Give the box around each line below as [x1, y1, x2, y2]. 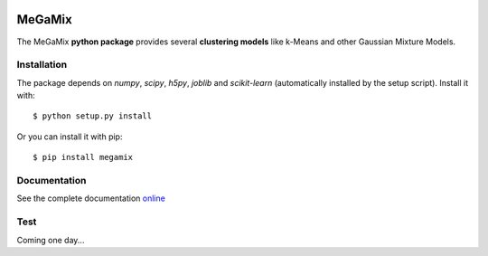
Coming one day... [16, 234, 85, 245]
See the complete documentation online [16, 193, 166, 204]
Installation [16, 59, 68, 71]
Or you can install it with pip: [16, 131, 123, 142]
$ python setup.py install [33, 111, 153, 121]
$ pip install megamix [33, 152, 134, 163]
